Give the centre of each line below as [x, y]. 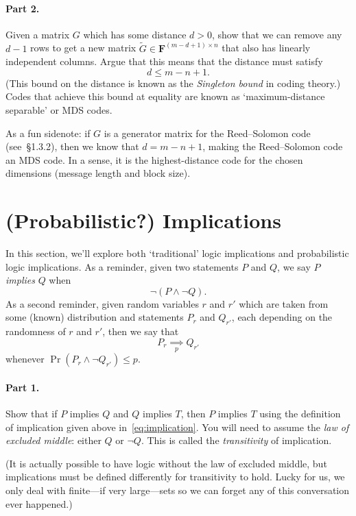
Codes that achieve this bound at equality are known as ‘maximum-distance [165, 96]
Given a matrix [38, 34]
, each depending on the [282, 317]
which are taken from [284, 303]
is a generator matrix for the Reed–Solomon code [207, 133]
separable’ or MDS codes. [59, 109]
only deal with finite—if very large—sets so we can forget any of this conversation [178, 490]
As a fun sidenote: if [48, 133]
